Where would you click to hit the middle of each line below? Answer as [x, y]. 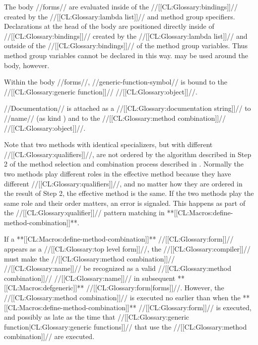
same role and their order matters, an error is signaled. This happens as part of [125, 203]
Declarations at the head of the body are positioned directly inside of [109, 26]
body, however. [27, 65]
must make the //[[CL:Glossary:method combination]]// [90, 258]
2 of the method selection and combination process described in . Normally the [124, 164]
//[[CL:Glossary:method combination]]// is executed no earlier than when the [122, 298]
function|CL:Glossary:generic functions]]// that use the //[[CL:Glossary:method [126, 326]
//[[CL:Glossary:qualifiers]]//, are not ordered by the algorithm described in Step [128, 154]
